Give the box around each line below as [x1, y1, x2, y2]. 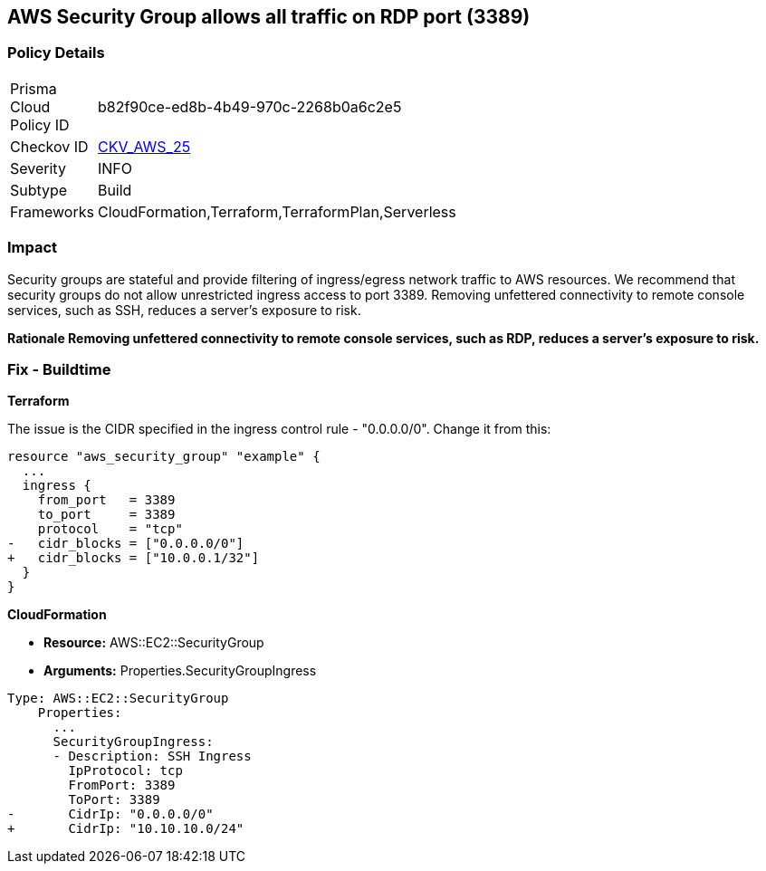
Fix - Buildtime [7, 359, 111, 378]
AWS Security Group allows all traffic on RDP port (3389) [7, 5, 531, 28]
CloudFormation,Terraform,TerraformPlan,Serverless [97, 202, 456, 221]
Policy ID [10, 115, 70, 134]
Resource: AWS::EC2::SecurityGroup [43, 635, 264, 651]
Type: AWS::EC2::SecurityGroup [7, 691, 229, 706]
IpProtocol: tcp [68, 763, 183, 779]
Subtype [10, 180, 68, 199]
